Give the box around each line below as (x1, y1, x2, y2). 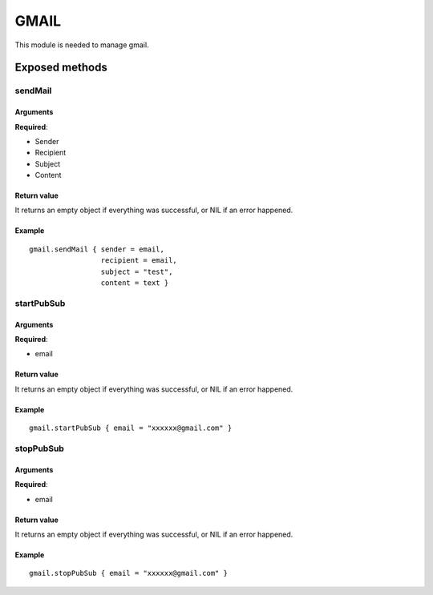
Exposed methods (14, 61, 107, 74)
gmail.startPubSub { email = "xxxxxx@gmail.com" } (29, 424, 233, 432)
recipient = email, (100, 256, 178, 265)
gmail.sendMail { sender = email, (29, 244, 164, 254)
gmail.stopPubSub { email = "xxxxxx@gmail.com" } (29, 569, 229, 578)
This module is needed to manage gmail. (14, 40, 149, 50)
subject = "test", (100, 267, 173, 276)
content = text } (100, 279, 169, 287)
